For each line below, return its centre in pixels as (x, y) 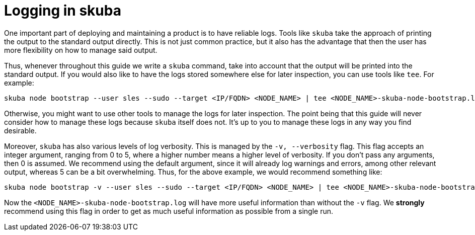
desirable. (20, 130)
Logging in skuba (63, 11)
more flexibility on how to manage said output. (81, 50)
